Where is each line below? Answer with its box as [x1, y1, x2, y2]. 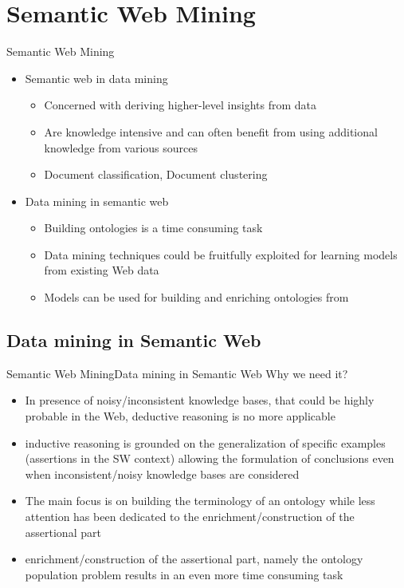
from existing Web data [44, 262, 159, 278]
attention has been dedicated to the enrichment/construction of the [25, 508, 355, 525]
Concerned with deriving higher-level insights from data [44, 97, 316, 113]
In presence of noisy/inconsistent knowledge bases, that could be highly [25, 392, 375, 408]
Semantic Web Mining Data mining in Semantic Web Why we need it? [6, 365, 348, 381]
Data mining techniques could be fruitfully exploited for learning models [44, 246, 398, 262]
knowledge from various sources [44, 139, 198, 156]
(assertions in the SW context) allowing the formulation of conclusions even [25, 450, 394, 467]
